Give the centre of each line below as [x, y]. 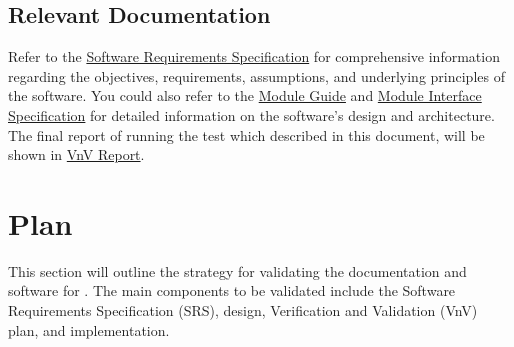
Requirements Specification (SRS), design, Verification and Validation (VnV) [243, 310]
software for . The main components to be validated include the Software [232, 290]
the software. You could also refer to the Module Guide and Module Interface [245, 95]
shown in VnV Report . [76, 154]
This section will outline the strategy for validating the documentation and [237, 270]
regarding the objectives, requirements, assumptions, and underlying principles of [256, 75]
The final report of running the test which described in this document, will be [246, 134]
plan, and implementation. [89, 329]
